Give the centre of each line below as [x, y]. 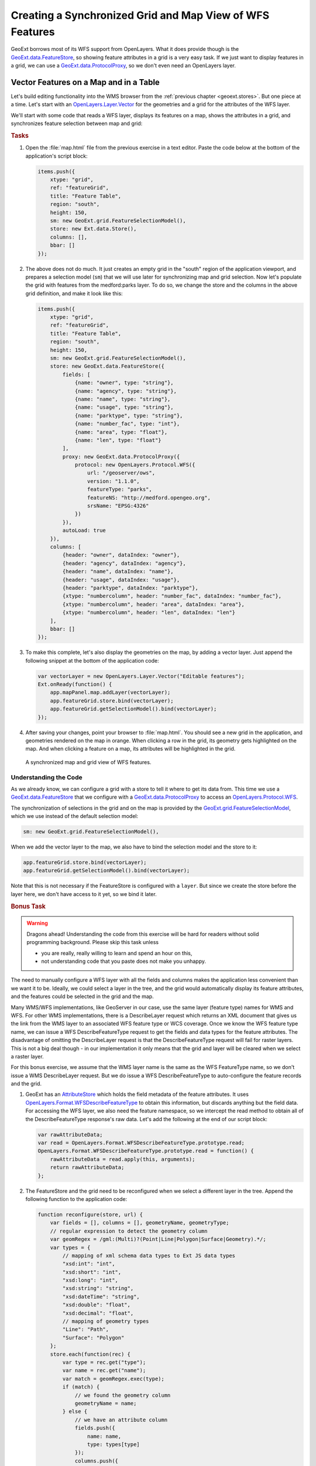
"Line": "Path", [86, 1329]
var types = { [70, 1247]
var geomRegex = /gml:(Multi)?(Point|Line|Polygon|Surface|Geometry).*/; [158, 1239]
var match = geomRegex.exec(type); [114, 1379]
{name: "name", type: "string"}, [123, 399]
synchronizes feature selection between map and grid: [77, 124]
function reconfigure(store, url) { [90, 1214]
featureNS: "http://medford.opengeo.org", [149, 498]
